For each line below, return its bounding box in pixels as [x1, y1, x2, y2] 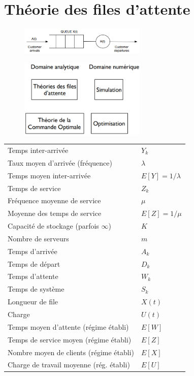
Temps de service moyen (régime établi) [8, 334, 132, 344]
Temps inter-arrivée [8, 145, 69, 155]
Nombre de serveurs [8, 233, 69, 243]
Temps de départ [8, 258, 60, 269]
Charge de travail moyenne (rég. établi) [8, 359, 130, 370]
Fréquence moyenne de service [8, 195, 101, 206]
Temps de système [8, 284, 64, 294]
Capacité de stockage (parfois [8, 221, 99, 231]
